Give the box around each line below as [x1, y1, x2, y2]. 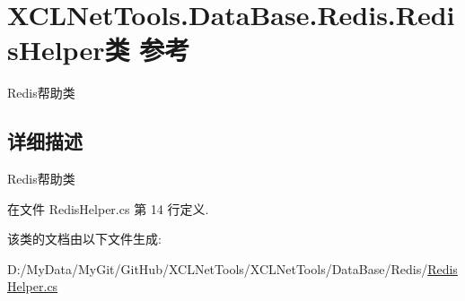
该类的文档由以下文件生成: [7, 229, 162, 248]
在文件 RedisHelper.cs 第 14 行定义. [7, 199, 209, 218]
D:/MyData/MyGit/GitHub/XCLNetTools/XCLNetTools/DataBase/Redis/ [7, 259, 428, 278]
